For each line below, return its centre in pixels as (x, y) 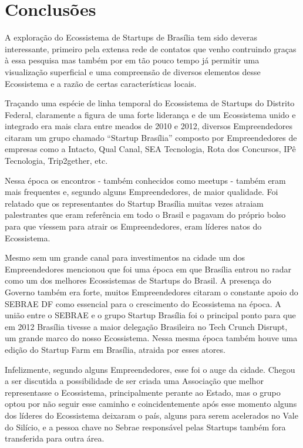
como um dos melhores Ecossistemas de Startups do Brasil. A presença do (138, 280)
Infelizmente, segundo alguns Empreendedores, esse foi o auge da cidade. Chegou (150, 369)
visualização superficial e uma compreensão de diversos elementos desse (133, 71)
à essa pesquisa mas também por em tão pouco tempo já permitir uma (132, 60)
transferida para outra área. (55, 438)
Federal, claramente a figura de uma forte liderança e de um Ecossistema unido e (150, 114)
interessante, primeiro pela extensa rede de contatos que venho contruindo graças (151, 48)
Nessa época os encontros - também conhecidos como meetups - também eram (145, 180)
